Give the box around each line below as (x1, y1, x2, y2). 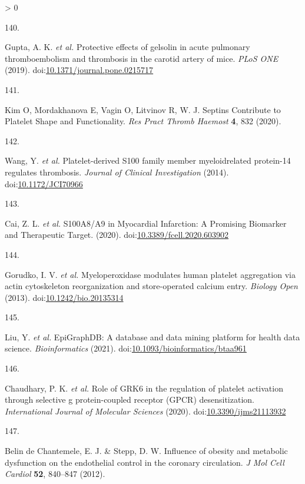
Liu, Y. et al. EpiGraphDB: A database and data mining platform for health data (5, 330, 300, 343)
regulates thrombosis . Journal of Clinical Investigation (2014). (5, 165, 229, 178)
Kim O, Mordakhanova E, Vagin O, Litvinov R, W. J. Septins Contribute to (5, 103, 281, 115)
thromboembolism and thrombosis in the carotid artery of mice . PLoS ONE (5, 52, 279, 64)
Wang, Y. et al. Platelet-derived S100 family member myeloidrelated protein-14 (5, 154, 291, 167)
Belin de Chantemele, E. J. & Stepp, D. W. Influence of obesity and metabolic (5, 445, 288, 457)
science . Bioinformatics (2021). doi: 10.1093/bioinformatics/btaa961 (5, 342, 247, 354)
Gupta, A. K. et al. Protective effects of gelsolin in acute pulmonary (5, 41, 250, 53)
